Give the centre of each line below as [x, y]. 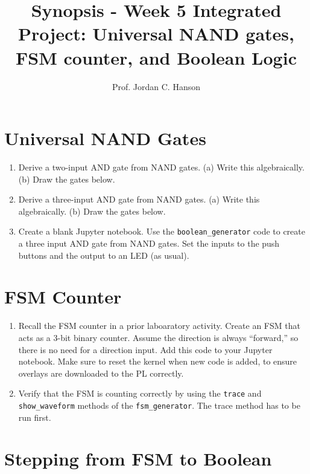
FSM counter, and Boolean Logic [156, 57]
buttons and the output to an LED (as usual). [104, 255]
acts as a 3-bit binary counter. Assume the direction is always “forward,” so [158, 337]
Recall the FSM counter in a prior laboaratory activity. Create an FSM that [159, 326]
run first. [35, 417]
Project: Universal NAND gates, [156, 34]
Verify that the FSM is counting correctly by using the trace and [140, 393]
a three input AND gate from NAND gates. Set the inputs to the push [149, 243]
